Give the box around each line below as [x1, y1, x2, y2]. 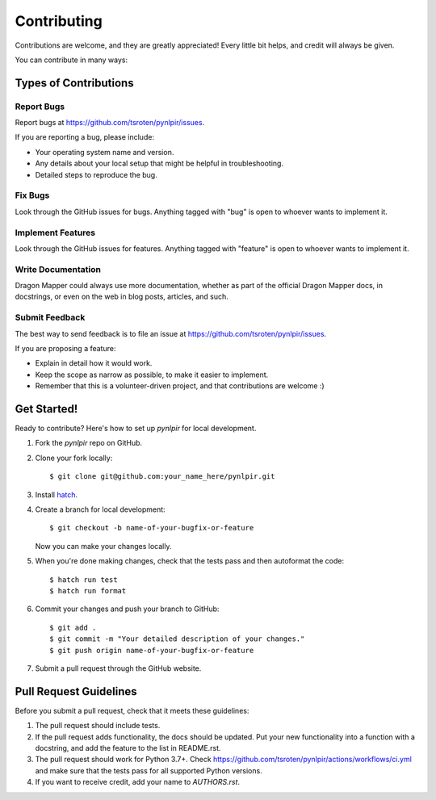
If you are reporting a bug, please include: [15, 132, 155, 142]
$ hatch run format [49, 586, 127, 595]
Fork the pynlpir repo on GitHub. [35, 438, 143, 448]
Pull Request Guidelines [15, 685, 137, 698]
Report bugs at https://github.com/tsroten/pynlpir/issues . [15, 118, 205, 128]
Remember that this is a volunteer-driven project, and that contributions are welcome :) [35, 381, 325, 391]
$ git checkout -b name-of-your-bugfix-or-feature [49, 523, 254, 533]
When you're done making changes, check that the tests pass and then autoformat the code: [35, 556, 345, 566]
